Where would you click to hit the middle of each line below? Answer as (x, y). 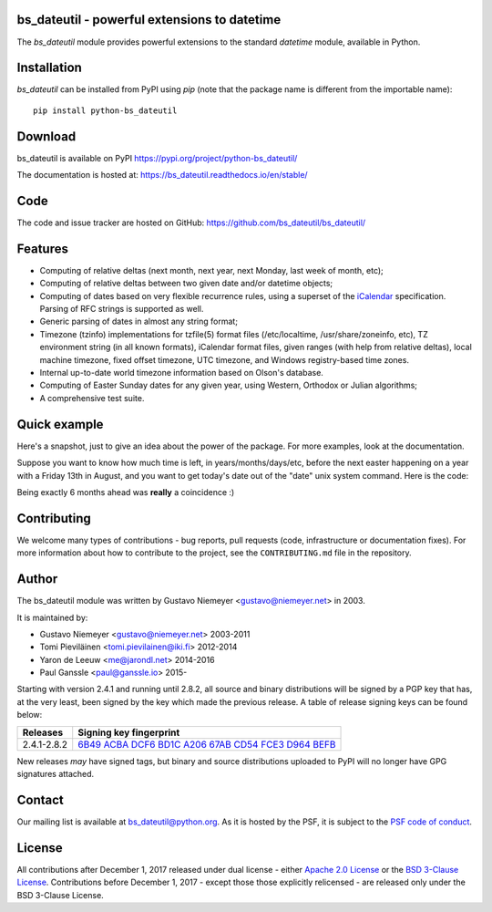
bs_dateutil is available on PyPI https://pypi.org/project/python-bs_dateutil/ (157, 158)
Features (42, 249)
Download (46, 136)
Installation (49, 68)
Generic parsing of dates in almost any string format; (139, 321)
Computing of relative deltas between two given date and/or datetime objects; (186, 284)
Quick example (60, 424)
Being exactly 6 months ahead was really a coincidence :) (126, 492)
